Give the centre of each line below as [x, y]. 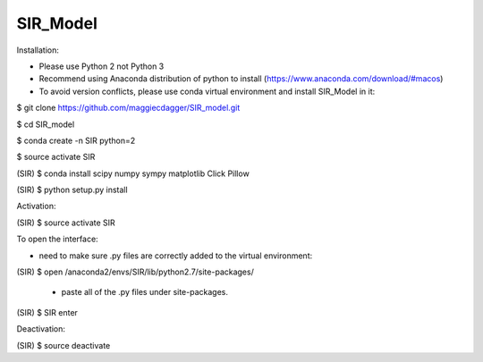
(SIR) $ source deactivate [64, 345]
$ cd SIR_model [46, 124]
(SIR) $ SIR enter [47, 312]
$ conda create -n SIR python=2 [76, 140]
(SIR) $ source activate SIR [66, 223]
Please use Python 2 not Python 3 [102, 66]
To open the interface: [57, 239]
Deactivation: [41, 329]
